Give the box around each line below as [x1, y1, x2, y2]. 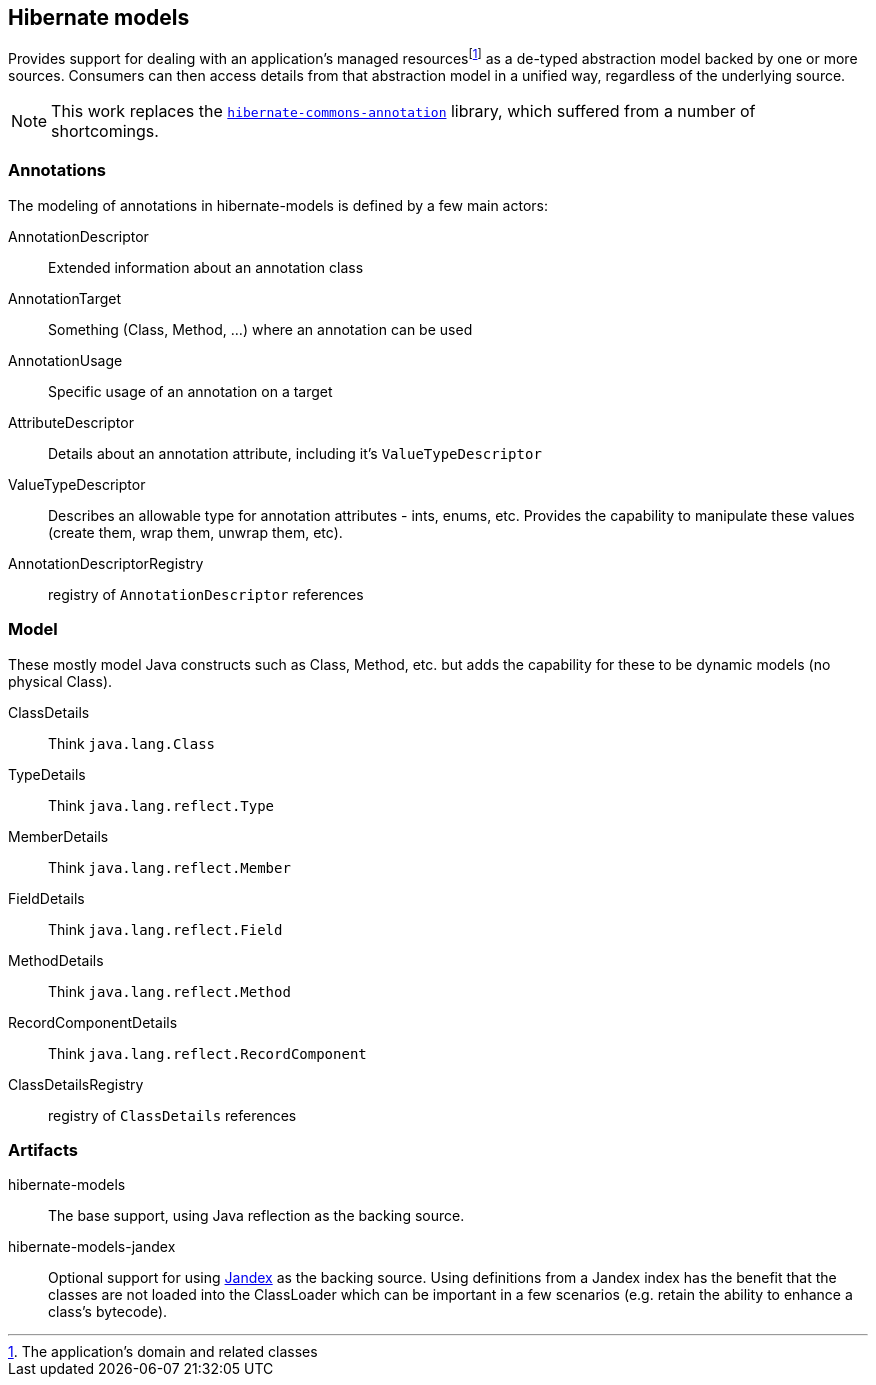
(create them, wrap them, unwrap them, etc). [48, 523, 343, 541]
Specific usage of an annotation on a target [48, 382, 333, 400]
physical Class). [8, 672, 113, 690]
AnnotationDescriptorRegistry [8, 554, 204, 572]
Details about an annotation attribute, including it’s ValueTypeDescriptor [48, 444, 542, 462]
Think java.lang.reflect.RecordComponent [48, 1044, 367, 1062]
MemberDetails [8, 827, 109, 845]
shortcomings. [51, 121, 159, 142]
